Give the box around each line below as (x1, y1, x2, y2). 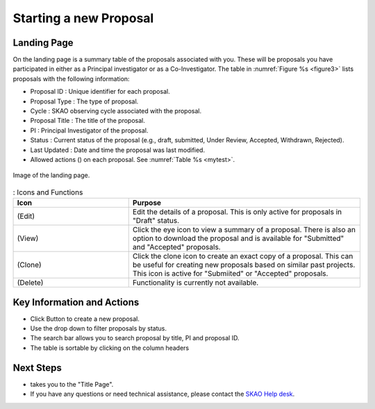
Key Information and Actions (12, 296, 140, 308)
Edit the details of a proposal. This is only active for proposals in (132, 207, 342, 217)
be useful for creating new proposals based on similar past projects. (132, 260, 356, 270)
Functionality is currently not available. (132, 278, 259, 287)
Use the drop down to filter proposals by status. (30, 324, 167, 333)
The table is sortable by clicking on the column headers (30, 344, 190, 352)
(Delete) (17, 278, 44, 287)
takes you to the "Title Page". (30, 380, 114, 388)
